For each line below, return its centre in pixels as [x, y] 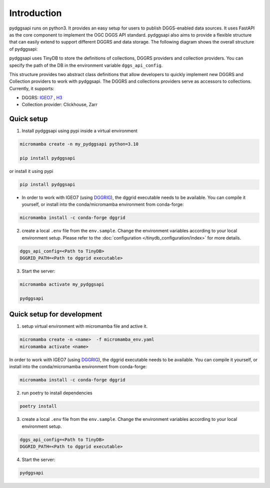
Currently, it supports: [32, 88]
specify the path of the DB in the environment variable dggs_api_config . [86, 65]
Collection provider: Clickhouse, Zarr [59, 105]
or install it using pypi [31, 171]
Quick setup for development [56, 314]
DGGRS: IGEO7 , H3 [42, 98]
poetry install [38, 406]
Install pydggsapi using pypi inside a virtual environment [79, 131]
